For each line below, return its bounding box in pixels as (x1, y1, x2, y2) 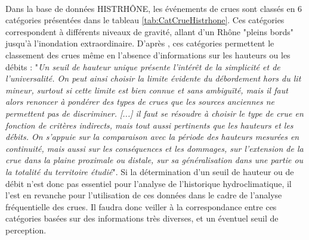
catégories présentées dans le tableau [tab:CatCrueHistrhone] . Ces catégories (5, 14, 285, 26)
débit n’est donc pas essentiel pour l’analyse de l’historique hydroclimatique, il (5, 177, 292, 189)
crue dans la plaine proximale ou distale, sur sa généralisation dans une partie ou (5, 154, 304, 166)
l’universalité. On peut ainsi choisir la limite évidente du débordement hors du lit (5, 72, 301, 85)
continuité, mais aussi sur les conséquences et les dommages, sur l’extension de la (5, 142, 304, 154)
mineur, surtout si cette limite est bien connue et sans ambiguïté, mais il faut (5, 83, 288, 96)
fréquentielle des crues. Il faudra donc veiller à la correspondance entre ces (5, 200, 277, 213)
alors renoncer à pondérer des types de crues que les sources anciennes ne (5, 95, 275, 108)
